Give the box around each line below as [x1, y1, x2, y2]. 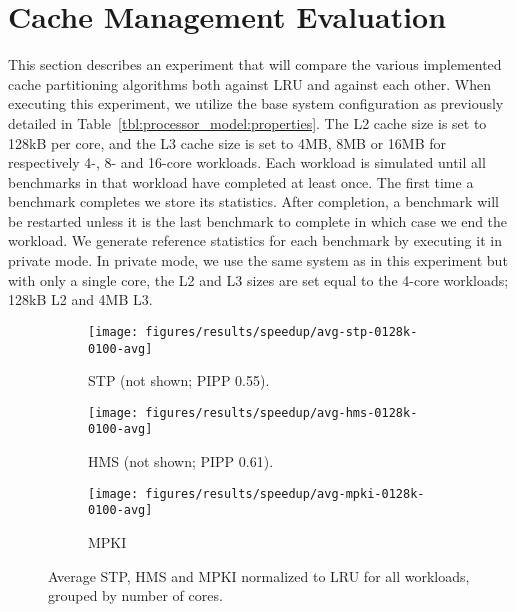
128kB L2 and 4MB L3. [8, 289, 153, 310]
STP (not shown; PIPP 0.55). [88, 370, 270, 391]
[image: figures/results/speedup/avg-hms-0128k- [88, 405, 418, 420]
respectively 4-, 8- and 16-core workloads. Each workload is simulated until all [8, 152, 486, 173]
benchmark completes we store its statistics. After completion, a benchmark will [8, 191, 499, 212]
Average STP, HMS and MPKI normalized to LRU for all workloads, [48, 565, 470, 586]
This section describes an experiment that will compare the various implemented [8, 54, 502, 75]
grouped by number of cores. [48, 585, 223, 606]
